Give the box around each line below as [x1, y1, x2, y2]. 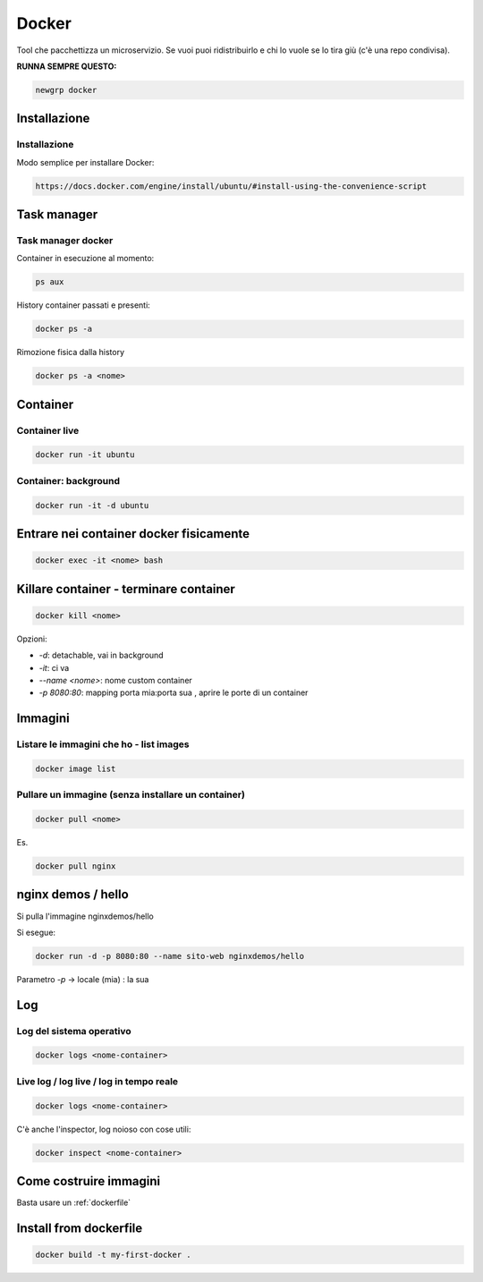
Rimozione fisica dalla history [16, 347, 125, 358]
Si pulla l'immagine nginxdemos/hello [16, 911, 154, 921]
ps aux [35, 277, 64, 287]
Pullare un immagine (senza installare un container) [16, 788, 246, 801]
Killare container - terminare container [16, 582, 236, 597]
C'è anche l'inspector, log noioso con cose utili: [16, 1124, 191, 1134]
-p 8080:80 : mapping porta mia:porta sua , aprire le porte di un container [38, 687, 309, 698]
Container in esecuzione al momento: [16, 253, 155, 264]
